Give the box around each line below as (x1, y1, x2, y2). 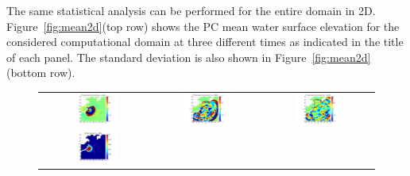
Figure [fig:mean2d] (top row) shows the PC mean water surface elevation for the (6, 17, 400, 34)
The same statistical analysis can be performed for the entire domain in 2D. (6, 2, 376, 18)
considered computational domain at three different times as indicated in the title (6, 33, 404, 50)
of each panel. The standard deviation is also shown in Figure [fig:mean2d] (6, 48, 371, 65)
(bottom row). (6, 64, 75, 81)
